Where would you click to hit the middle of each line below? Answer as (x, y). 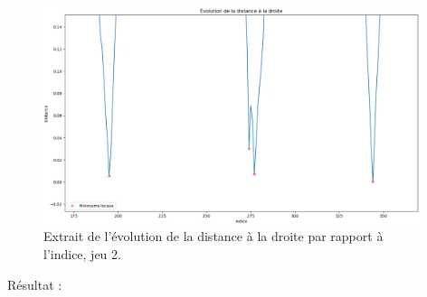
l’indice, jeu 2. (82, 254)
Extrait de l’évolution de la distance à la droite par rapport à (213, 236)
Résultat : (35, 284)
